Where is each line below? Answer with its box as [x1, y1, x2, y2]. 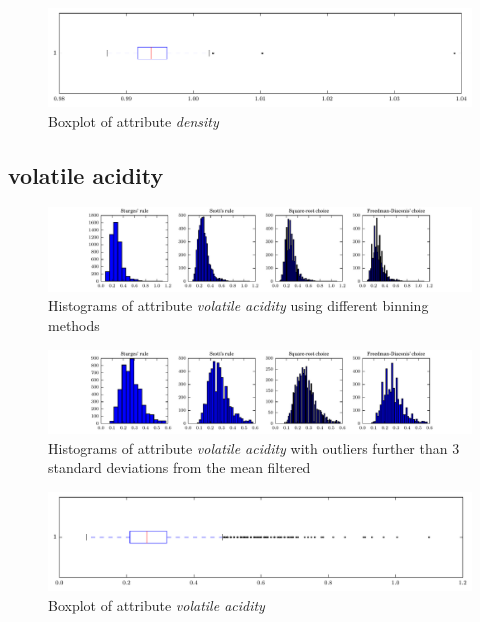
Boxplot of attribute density [48, 110, 219, 131]
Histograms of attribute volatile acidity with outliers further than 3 [48, 437, 460, 458]
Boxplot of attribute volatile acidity [48, 594, 265, 615]
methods [48, 315, 100, 335]
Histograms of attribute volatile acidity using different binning [48, 295, 429, 316]
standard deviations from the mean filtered [48, 457, 311, 478]
